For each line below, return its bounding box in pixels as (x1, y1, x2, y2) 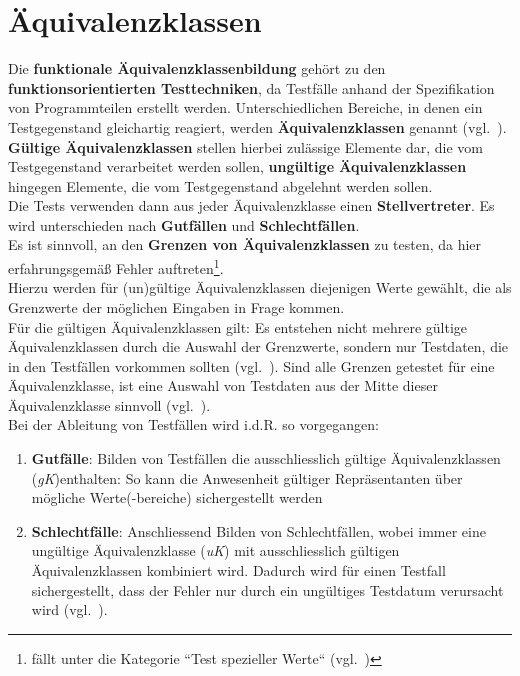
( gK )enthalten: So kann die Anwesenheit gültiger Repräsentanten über (31, 467, 463, 488)
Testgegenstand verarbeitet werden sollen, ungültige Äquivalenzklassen (8, 156, 467, 177)
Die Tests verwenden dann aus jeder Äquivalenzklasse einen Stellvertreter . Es (8, 195, 495, 216)
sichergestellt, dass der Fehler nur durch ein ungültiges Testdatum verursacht (31, 579, 504, 600)
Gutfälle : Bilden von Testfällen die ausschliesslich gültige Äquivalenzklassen (31, 448, 501, 469)
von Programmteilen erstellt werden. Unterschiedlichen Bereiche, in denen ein (8, 97, 483, 118)
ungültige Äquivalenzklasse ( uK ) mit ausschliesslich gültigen (31, 540, 400, 561)
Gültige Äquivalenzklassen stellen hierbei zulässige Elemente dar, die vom (8, 136, 484, 157)
